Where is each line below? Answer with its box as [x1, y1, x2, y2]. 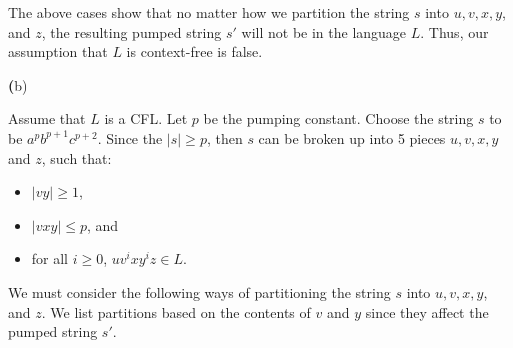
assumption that [8, 41, 108, 62]
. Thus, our [420, 21, 489, 42]
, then [206, 127, 243, 148]
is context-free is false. [126, 41, 263, 62]
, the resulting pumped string [41, 21, 222, 42]
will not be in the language [241, 21, 407, 42]
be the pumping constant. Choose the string [203, 108, 474, 129]
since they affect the [365, 301, 489, 322]
